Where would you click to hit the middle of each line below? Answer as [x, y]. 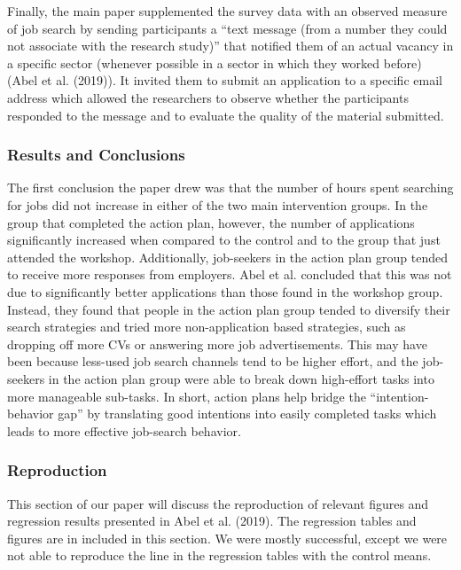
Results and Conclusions [96, 155]
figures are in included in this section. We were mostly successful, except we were [227, 538]
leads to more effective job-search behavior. [124, 430]
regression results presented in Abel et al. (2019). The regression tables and [212, 521]
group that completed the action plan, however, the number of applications [211, 222]
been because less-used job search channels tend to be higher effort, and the [213, 361]
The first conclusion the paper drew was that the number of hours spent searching [230, 187]
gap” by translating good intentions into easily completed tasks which [247, 414]
